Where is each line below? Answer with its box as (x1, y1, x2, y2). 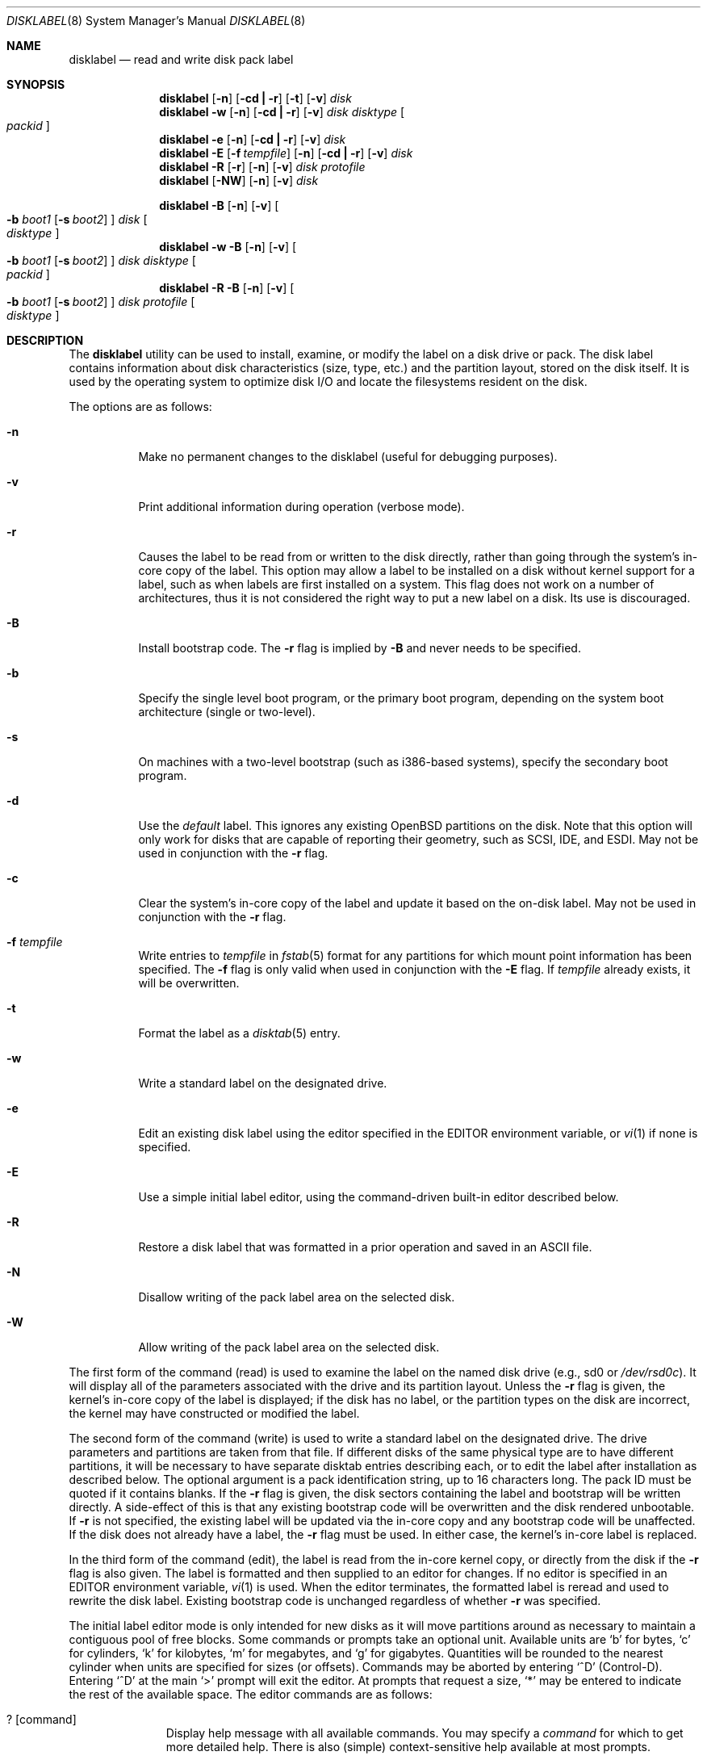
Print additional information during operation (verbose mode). (138, 500, 465, 513)
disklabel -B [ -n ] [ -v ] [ (159, 199, 279, 212)
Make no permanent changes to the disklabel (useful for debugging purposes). (138, 450, 558, 463)
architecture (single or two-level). (138, 705, 316, 719)
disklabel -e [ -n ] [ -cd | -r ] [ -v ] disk (159, 132, 346, 146)
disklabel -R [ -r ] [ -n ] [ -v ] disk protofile (159, 160, 366, 174)
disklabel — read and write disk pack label (69, 52, 294, 66)
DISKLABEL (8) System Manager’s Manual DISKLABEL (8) (6, 14, 306, 27)
